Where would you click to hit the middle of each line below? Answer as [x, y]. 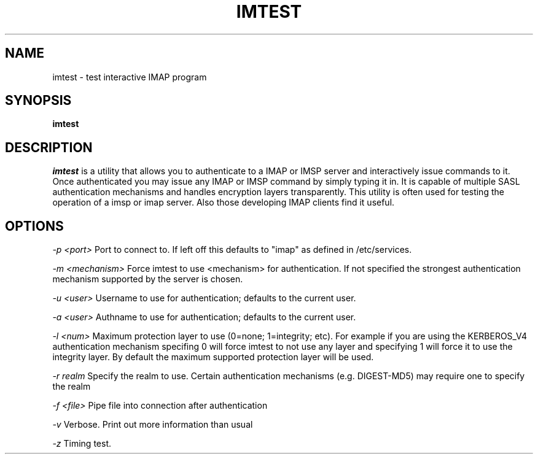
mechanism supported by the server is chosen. [148, 279]
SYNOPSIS [38, 101]
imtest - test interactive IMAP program [130, 77]
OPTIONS [34, 226]
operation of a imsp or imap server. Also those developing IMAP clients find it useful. [224, 202]
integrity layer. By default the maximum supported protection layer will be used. [213, 357]
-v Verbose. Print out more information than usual [153, 425]
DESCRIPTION [49, 147]
